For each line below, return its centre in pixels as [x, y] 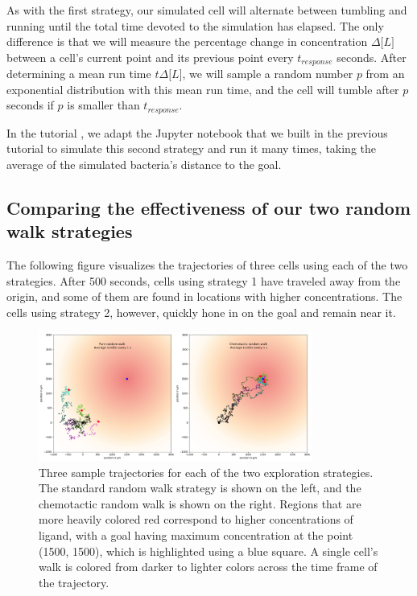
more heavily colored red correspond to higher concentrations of [196, 519]
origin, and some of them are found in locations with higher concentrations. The [204, 296]
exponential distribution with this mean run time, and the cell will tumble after [203, 89]
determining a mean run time [79, 74]
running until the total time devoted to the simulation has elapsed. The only [195, 25]
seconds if [30, 105]
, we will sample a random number [268, 74]
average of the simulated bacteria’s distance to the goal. [144, 164]
